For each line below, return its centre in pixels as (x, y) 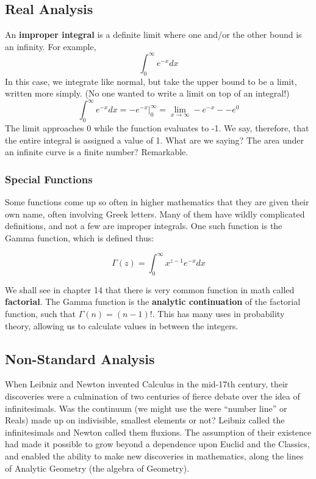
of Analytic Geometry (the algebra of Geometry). (97, 468)
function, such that (40, 314)
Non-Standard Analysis (80, 358)
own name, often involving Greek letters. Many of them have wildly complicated (155, 214)
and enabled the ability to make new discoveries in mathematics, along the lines (154, 455)
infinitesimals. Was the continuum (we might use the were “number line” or (146, 408)
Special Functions (49, 179)
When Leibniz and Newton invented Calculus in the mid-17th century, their (147, 384)
